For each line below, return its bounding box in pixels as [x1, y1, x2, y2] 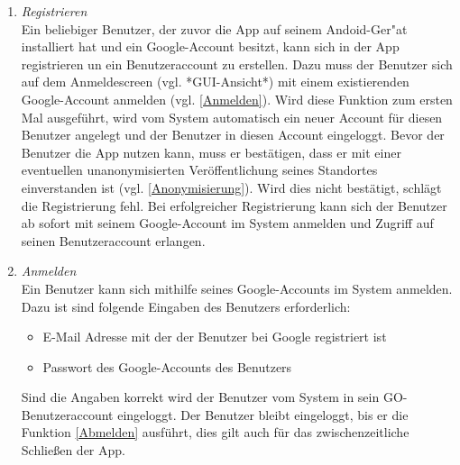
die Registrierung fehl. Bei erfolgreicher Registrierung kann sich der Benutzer [21, 196, 447, 214]
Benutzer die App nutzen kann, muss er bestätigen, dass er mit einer [21, 142, 401, 161]
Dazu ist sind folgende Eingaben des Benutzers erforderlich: [21, 296, 351, 315]
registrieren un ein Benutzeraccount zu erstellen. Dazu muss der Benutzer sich [21, 54, 453, 73]
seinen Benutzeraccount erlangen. [21, 231, 206, 250]
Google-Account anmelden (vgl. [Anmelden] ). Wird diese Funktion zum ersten [21, 89, 453, 108]
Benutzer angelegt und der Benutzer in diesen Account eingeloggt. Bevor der [21, 125, 445, 144]
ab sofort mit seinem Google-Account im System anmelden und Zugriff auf [21, 214, 434, 232]
